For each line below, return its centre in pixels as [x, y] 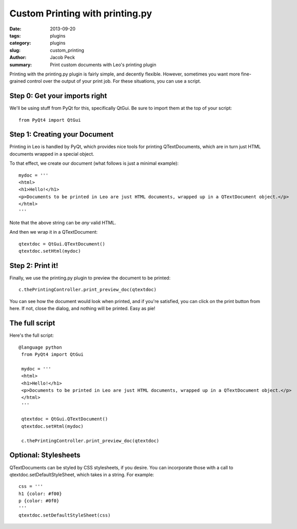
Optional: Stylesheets [45, 455]
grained [18, 81]
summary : [21, 65]
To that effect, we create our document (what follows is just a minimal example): [94, 163]
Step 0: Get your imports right [58, 96]
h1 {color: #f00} [40, 494]
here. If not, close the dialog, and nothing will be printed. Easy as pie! [83, 309]
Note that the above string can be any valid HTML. [63, 223]
